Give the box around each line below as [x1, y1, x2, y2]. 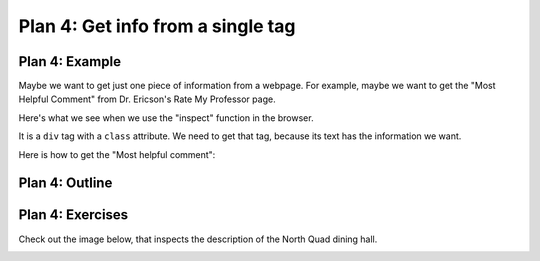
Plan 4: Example [18, 53, 122, 70]
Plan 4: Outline [18, 175, 113, 192]
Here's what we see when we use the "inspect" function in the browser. [18, 111, 314, 124]
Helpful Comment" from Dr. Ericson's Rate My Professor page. [18, 93, 276, 105]
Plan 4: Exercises [18, 206, 129, 224]
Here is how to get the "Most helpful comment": [18, 148, 216, 160]
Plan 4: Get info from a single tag [18, 15, 296, 37]
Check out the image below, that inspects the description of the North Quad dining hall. [18, 233, 378, 245]
